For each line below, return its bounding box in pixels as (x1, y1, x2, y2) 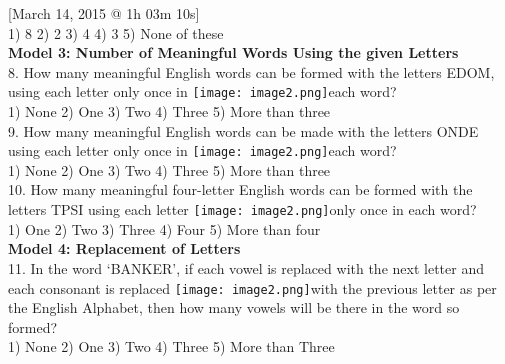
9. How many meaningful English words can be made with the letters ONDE (8, 120, 479, 141)
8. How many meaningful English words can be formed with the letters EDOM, (8, 61, 495, 82)
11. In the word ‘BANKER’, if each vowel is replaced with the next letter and (8, 257, 484, 278)
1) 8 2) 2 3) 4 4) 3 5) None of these (8, 22, 224, 43)
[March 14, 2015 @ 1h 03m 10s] (8, 3, 200, 23)
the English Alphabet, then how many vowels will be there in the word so (8, 297, 460, 318)
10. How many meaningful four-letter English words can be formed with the (8, 179, 473, 200)
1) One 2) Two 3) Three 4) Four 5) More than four (8, 218, 321, 239)
